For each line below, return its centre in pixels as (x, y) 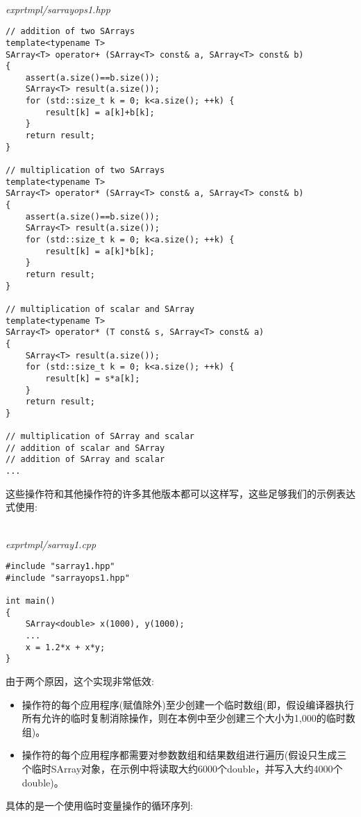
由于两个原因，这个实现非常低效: (80, 681)
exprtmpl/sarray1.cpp (51, 544)
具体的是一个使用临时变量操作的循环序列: (99, 806)
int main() (31, 601)
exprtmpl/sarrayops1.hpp (58, 9)
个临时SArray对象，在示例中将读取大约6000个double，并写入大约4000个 (182, 769)
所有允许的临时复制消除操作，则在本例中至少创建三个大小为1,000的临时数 (188, 718)
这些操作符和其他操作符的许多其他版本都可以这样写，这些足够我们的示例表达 (180, 493)
